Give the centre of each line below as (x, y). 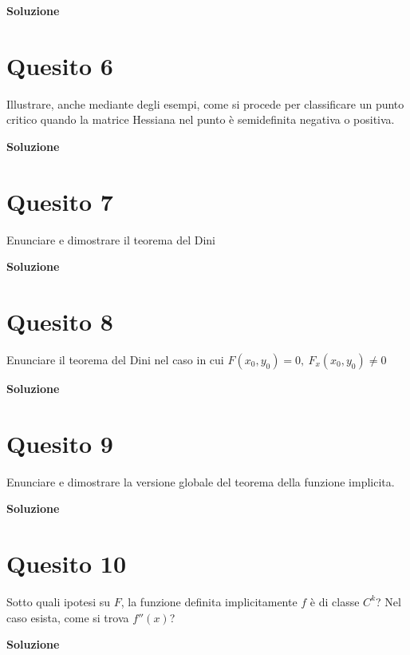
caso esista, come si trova (68, 617)
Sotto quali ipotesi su (59, 601)
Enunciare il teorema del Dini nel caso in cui (115, 359)
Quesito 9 (60, 443)
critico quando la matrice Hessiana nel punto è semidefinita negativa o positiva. (201, 119)
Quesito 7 (60, 201)
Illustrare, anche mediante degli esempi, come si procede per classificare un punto (205, 103)
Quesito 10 (67, 564)
